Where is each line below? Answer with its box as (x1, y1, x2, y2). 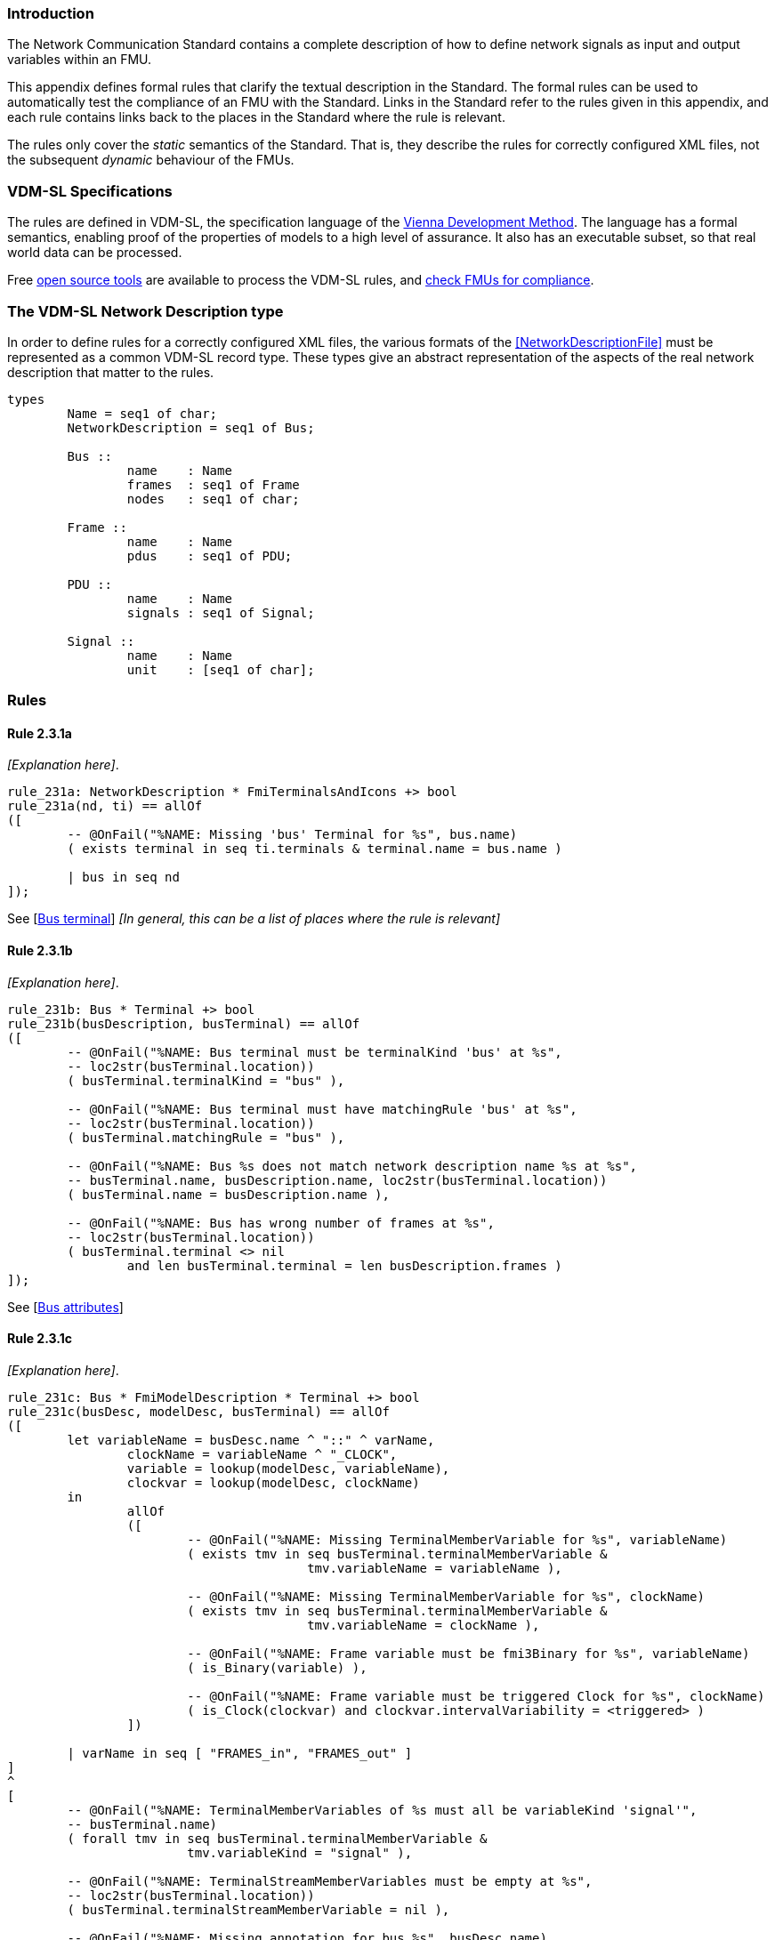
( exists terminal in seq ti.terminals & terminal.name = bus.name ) (67, 841, 562, 857)
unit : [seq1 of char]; (126, 662, 315, 677)
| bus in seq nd (67, 870, 180, 885)
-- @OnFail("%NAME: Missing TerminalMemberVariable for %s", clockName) (187, 1589, 705, 1604)
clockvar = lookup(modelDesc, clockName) (126, 1475, 420, 1490)
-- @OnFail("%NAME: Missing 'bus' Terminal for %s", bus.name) (67, 827, 518, 842)
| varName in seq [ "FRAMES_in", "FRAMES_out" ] (67, 1745, 413, 1760)
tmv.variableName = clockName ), (307, 1617, 540, 1632)
